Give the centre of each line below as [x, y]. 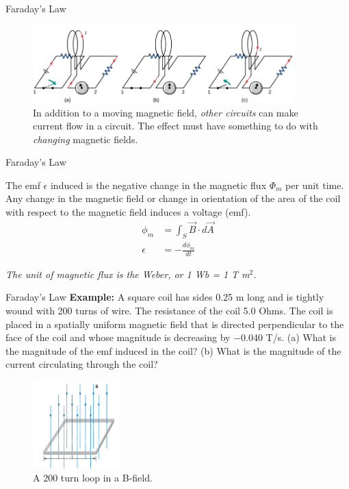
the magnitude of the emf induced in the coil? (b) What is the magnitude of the [173, 350]
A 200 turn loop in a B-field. [93, 478]
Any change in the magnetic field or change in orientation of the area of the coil [173, 198]
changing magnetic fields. [86, 139]
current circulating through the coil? [82, 364]
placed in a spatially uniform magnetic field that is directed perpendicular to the [175, 324]
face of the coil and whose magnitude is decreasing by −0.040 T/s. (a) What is [171, 337]
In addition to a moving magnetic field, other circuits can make [166, 112]
